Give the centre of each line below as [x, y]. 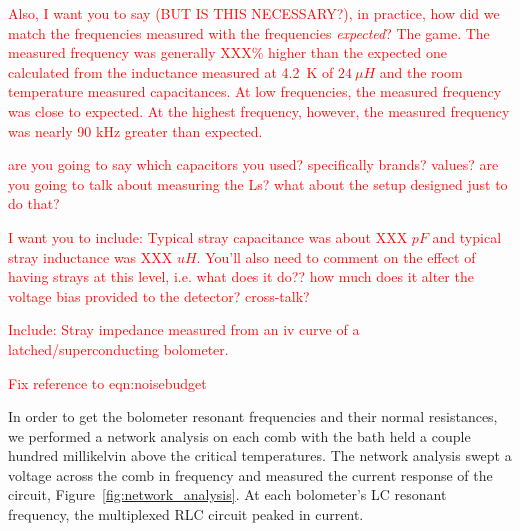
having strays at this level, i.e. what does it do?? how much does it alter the [241, 276]
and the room [421, 71]
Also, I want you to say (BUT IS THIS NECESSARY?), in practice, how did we [254, 13]
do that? [34, 203]
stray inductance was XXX [90, 256]
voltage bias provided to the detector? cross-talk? [159, 295]
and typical [467, 236]
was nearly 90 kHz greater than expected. [135, 130]
